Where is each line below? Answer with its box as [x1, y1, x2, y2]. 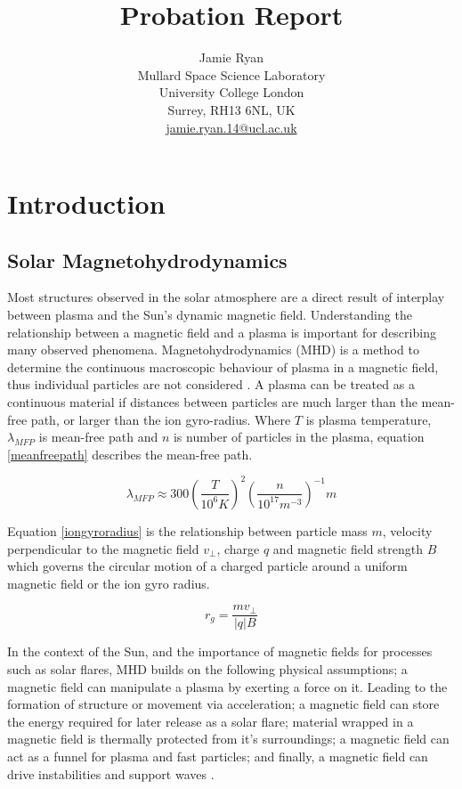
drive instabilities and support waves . [7, 764, 215, 783]
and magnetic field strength [272, 539, 423, 557]
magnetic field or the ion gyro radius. [7, 573, 210, 592]
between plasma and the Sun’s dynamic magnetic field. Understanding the [7, 305, 412, 324]
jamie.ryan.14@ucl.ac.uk [166, 118, 297, 136]
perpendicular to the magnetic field [7, 539, 199, 557]
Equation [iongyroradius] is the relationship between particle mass [7, 521, 368, 540]
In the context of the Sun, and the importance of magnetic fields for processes [7, 642, 433, 661]
